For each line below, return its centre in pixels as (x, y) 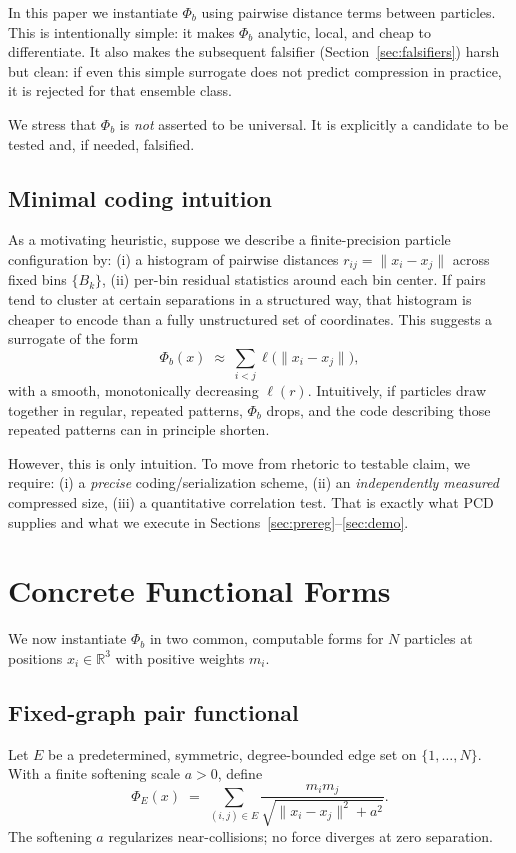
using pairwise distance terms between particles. (348, 12)
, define (240, 773)
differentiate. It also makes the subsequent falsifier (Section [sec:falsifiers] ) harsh (254, 51)
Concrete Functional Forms (199, 590)
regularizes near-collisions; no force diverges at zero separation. (300, 835)
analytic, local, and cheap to (344, 31)
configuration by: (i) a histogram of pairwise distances (173, 258)
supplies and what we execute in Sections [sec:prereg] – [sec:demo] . (208, 521)
